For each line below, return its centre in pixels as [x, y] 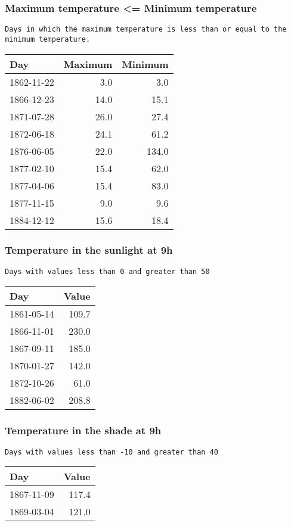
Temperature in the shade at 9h [83, 430]
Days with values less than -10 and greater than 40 [112, 452]
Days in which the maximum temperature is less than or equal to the [146, 29]
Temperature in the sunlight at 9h [89, 250]
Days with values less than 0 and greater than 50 [107, 271]
